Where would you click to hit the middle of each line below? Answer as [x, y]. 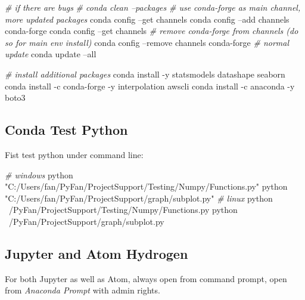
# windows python [39, 174]
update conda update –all [51, 54]
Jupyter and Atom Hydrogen [97, 253]
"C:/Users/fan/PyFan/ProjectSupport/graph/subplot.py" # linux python [139, 198]
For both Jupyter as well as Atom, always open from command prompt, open [146, 278]
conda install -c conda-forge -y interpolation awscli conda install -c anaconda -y [150, 86]
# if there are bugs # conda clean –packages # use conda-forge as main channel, [153, 7]
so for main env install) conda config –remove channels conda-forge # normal [147, 42]
